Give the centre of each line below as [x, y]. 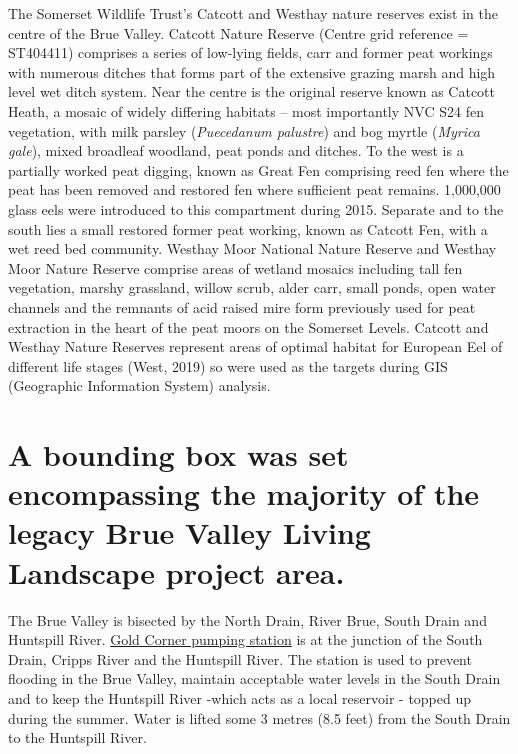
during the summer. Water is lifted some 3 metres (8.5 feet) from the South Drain [259, 717]
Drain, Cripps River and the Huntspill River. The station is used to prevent [240, 658]
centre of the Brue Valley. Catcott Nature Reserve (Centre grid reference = [238, 32]
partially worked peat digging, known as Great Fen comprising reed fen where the [258, 169]
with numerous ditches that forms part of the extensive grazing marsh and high [252, 71]
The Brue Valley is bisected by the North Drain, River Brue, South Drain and [247, 619]
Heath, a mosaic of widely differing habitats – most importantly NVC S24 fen [246, 110]
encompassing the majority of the [244, 493]
